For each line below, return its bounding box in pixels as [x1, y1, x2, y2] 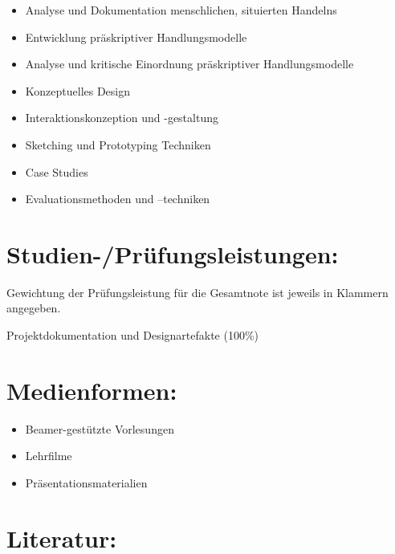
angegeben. [6, 299, 61, 316]
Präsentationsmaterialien [25, 474, 148, 491]
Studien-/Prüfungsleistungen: [6, 237, 339, 270]
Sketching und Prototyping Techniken [25, 136, 211, 153]
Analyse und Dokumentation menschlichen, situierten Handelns [25, 2, 337, 18]
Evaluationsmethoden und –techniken [25, 190, 210, 207]
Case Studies [25, 163, 88, 180]
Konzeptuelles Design [25, 82, 131, 99]
